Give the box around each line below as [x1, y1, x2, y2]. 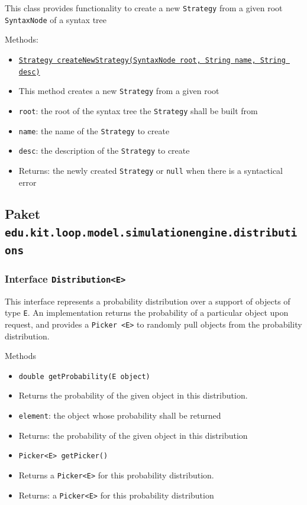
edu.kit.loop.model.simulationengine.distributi [5, 226, 298, 239]
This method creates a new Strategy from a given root [18, 85, 219, 97]
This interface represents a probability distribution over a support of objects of [5, 294, 290, 307]
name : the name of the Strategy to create [18, 124, 170, 137]
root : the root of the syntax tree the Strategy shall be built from [18, 104, 258, 116]
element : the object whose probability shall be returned [18, 409, 221, 421]
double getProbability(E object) [18, 372, 150, 381]
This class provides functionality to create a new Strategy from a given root [5, 2, 283, 14]
